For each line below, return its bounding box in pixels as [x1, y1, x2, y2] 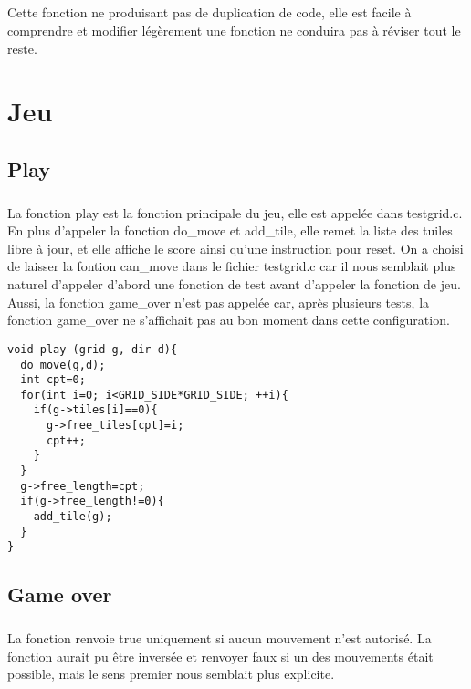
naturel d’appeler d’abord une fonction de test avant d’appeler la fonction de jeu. [7, 275, 461, 294]
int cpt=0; [20, 373, 86, 387]
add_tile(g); [33, 510, 112, 524]
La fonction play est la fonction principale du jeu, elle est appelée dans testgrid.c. [7, 203, 463, 222]
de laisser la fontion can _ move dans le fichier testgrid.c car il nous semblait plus [7, 256, 456, 276]
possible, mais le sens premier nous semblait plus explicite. [7, 664, 335, 684]
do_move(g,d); [20, 358, 106, 371]
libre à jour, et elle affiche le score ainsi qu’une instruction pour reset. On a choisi [7, 238, 464, 257]
